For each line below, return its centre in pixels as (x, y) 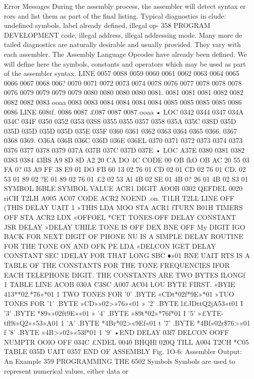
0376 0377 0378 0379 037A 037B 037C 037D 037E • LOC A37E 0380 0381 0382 (124, 150)
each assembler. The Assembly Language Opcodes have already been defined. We (126, 54)
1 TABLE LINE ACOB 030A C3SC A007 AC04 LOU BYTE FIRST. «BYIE (120, 284)
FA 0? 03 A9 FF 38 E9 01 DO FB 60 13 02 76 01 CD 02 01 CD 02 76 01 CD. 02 (125, 169)
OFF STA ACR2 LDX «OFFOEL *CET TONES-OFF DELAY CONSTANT (120, 217)
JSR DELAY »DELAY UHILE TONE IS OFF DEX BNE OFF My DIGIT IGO (125, 226)
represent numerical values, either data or (66, 370)
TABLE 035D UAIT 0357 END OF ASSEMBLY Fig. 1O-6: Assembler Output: (123, 351)
